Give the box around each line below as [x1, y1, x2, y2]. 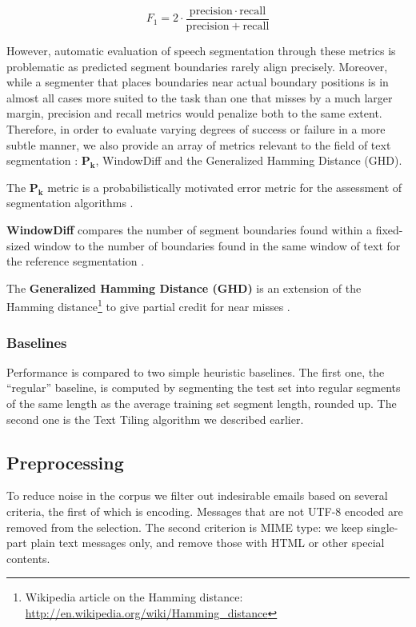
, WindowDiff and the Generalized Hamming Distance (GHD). [95, 152, 402, 169]
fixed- [375, 222, 403, 238]
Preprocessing [6, 449, 124, 474]
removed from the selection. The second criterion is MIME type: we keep [6, 518, 363, 535]
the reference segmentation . [6, 253, 145, 270]
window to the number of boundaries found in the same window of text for [34, 237, 401, 254]
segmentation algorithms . [6, 194, 134, 211]
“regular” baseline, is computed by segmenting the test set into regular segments [6, 379, 401, 396]
